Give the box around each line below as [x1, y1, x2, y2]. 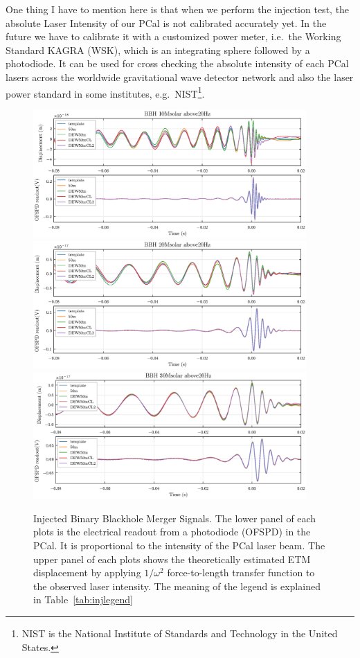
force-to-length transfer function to [167, 565, 315, 580]
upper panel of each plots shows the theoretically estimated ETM [33, 551, 311, 566]
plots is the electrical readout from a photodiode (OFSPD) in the [33, 524, 311, 539]
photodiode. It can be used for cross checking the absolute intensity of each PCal [6, 56, 349, 71]
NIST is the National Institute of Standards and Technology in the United [21, 625, 338, 640]
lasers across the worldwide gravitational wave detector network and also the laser [6, 69, 354, 84]
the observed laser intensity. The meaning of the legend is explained [33, 578, 321, 593]
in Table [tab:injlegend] [33, 592, 133, 607]
